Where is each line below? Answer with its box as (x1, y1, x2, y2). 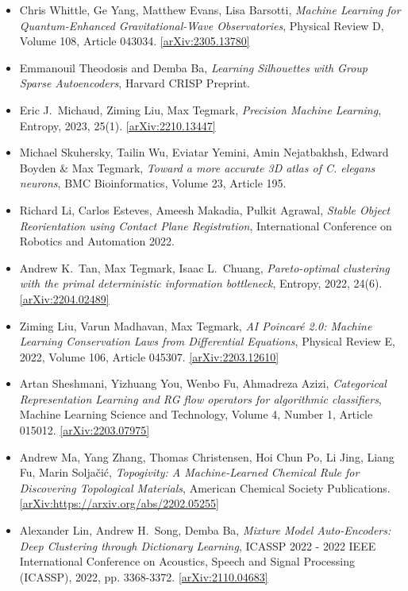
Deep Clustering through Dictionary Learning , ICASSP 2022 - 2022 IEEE (19, 537, 376, 554)
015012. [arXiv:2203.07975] (19, 422, 150, 438)
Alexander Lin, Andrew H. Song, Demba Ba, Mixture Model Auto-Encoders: (19, 522, 391, 539)
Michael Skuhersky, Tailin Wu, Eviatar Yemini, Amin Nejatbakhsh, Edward (19, 144, 389, 160)
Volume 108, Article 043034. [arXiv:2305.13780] (19, 33, 250, 49)
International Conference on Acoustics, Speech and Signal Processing (19, 553, 355, 570)
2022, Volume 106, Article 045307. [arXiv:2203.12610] (19, 348, 279, 365)
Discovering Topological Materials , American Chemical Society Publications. (19, 479, 391, 496)
